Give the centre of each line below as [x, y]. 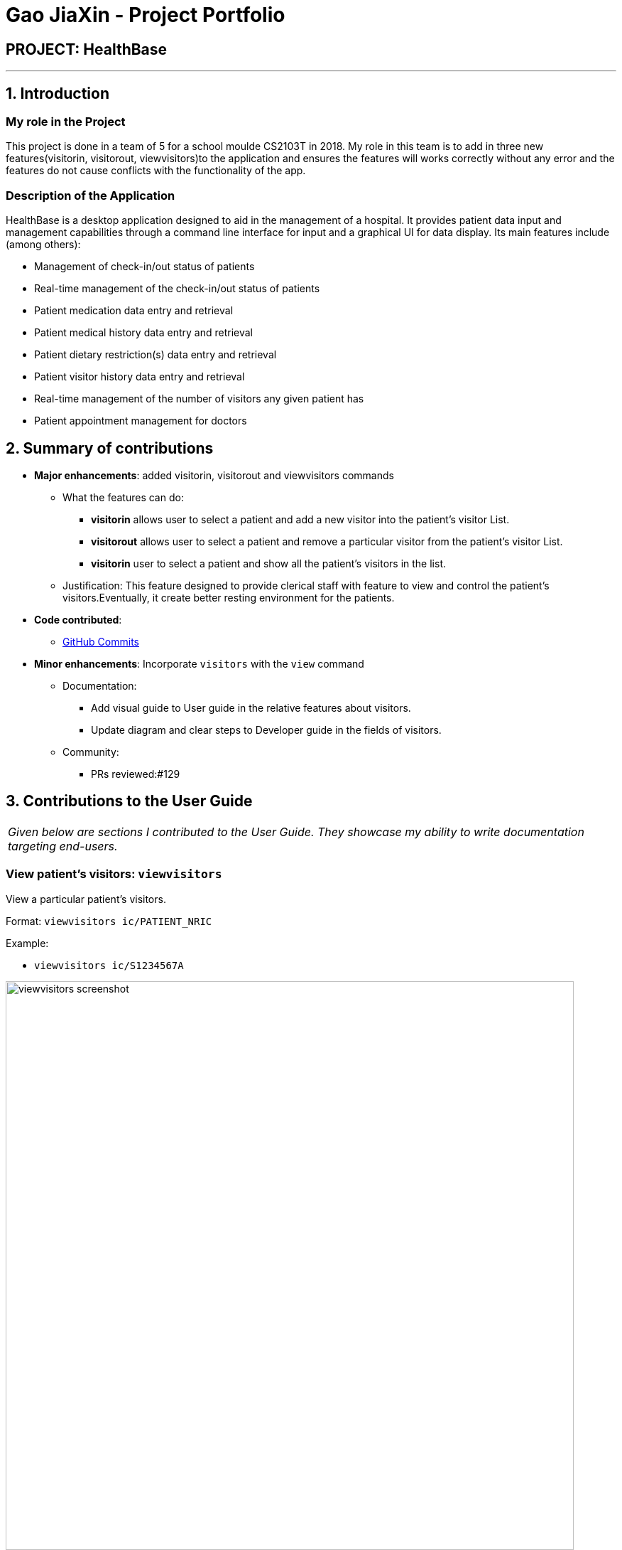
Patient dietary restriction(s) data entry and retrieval [155, 355]
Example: [27, 943]
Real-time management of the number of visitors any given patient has [199, 399]
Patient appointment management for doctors [141, 421]
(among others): [43, 245]
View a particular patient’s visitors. [86, 899]
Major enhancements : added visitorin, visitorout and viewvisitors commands [214, 475]
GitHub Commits [101, 641]
